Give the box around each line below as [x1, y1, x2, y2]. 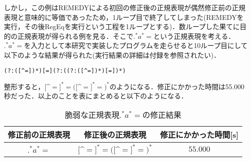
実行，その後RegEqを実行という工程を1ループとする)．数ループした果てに [4, 21, 240, 32]
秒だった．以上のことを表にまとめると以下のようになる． [4, 91, 188, 101]
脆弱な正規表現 [65, 109, 120, 120]
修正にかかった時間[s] [160, 129, 239, 140]
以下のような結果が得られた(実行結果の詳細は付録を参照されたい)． [4, 49, 220, 60]
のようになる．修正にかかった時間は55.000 [109, 81, 245, 91]
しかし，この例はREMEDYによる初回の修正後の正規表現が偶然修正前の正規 [4, 2, 246, 12]
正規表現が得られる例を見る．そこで [17, 31, 133, 41]
